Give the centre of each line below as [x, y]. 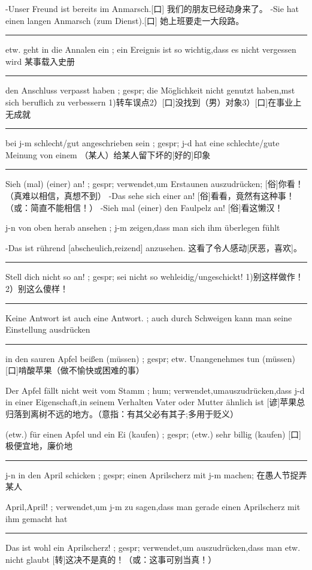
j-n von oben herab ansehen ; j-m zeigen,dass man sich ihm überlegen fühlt [143, 227]
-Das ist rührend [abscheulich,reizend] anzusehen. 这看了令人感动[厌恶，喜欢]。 [154, 247]
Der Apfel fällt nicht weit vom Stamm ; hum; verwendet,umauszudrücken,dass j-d [155, 390]
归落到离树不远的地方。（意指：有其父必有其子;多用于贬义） [122, 414]
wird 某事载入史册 [40, 61]
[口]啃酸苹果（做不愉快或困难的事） [75, 370]
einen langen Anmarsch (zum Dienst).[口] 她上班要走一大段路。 [125, 20]
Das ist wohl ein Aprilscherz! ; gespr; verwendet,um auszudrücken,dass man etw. [153, 548]
